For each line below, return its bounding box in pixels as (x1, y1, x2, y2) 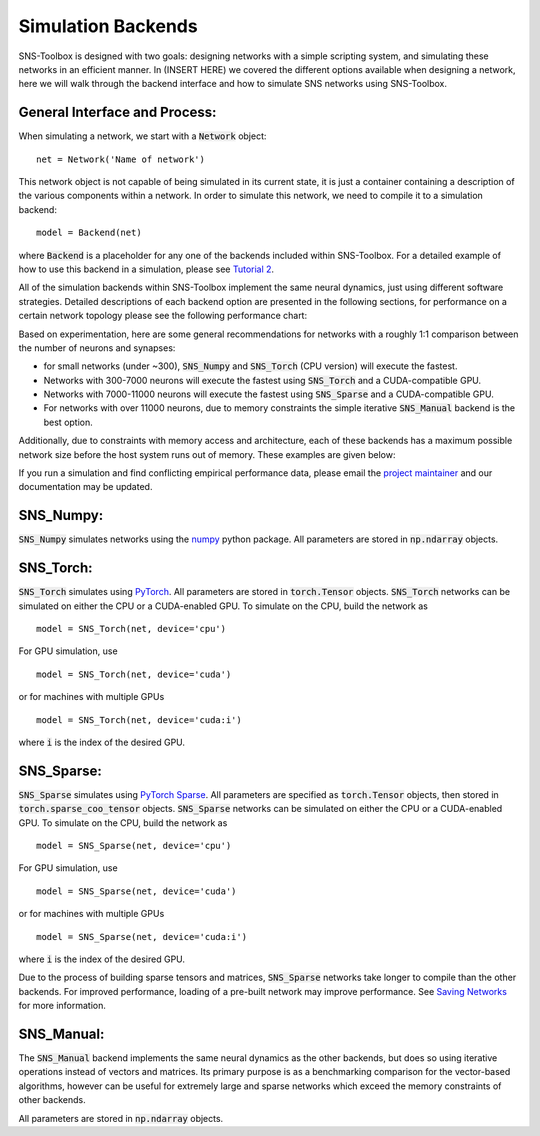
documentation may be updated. (18, 481, 153, 493)
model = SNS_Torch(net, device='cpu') (36, 623, 227, 635)
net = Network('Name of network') (36, 153, 205, 165)
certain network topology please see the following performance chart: (18, 310, 308, 322)
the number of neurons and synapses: (18, 341, 176, 354)
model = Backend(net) (36, 227, 142, 239)
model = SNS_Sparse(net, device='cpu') (36, 840, 232, 852)
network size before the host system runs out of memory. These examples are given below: (18, 448, 396, 460)
